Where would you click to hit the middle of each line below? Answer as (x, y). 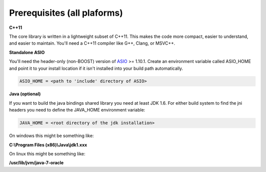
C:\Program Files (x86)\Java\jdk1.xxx (48, 144)
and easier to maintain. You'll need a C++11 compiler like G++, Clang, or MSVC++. (92, 43)
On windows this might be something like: (51, 136)
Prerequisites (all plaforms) (66, 13)
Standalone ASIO (27, 52)
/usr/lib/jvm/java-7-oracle (36, 163)
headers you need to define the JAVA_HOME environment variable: (77, 110)
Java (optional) (25, 94)
